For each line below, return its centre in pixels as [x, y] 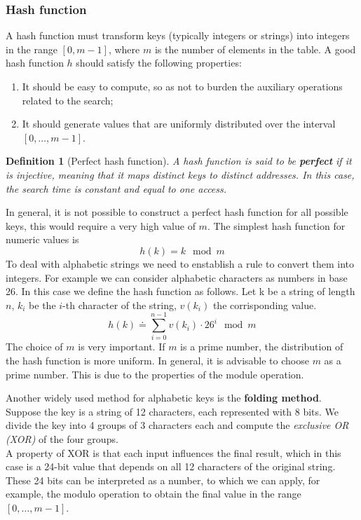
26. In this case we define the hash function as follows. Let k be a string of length [180, 291]
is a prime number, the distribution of [262, 347]
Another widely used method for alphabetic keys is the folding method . [164, 398]
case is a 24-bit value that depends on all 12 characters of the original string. [171, 466]
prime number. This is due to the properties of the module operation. [155, 374]
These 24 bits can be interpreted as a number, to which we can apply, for [163, 480]
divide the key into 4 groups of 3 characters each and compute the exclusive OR [177, 425]
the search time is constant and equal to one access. [116, 188]
